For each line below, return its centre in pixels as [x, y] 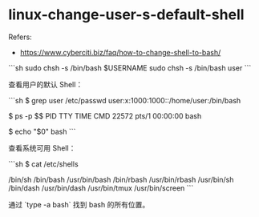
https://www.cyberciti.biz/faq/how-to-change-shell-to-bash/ [120, 52]
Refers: [20, 37]
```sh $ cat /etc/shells [43, 164]
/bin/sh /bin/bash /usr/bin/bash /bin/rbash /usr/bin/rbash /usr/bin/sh [121, 179]
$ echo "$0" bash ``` [42, 131]
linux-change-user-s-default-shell [126, 15]
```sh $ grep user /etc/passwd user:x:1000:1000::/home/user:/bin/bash [125, 100]
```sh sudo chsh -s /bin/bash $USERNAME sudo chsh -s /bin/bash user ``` [130, 68]
